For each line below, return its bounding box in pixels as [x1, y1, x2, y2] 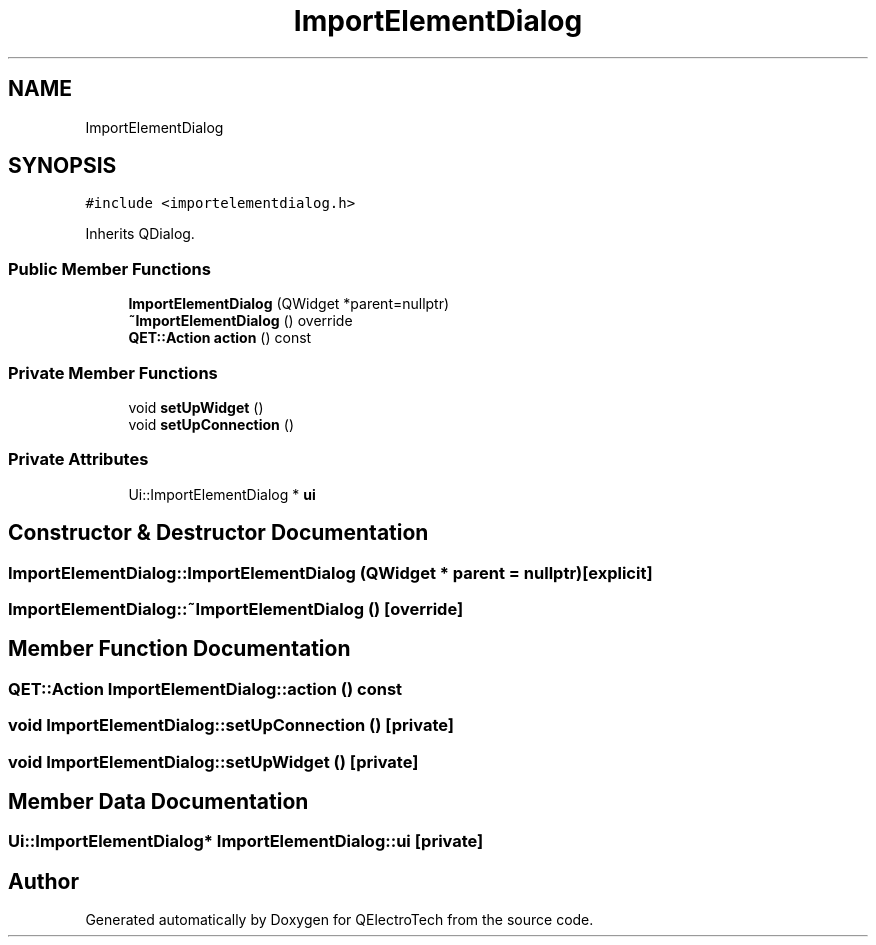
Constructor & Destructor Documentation [8, 520, 429, 546]
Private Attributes [8, 449, 149, 470]
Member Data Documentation [8, 788, 309, 814]
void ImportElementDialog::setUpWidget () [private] [8, 751, 419, 772]
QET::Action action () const [128, 329, 312, 347]
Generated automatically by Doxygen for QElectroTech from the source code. [85, 911, 594, 929]
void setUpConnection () [128, 415, 294, 433]
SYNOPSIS [8, 153, 117, 179]
